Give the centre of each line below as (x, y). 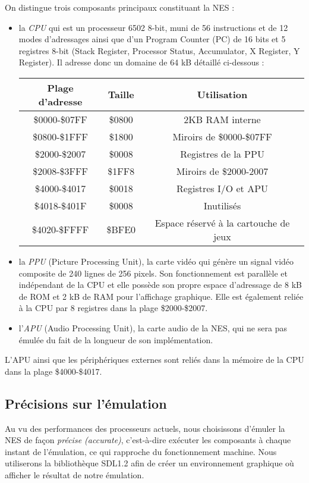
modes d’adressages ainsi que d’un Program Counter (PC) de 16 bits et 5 (152, 39)
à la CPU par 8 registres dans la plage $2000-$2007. (113, 308)
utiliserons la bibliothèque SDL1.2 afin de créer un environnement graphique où (149, 463)
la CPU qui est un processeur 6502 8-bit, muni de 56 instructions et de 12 (153, 27)
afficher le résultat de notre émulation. (75, 474)
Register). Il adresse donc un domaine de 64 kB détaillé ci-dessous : (141, 62)
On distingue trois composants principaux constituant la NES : (120, 7)
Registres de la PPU (222, 153)
